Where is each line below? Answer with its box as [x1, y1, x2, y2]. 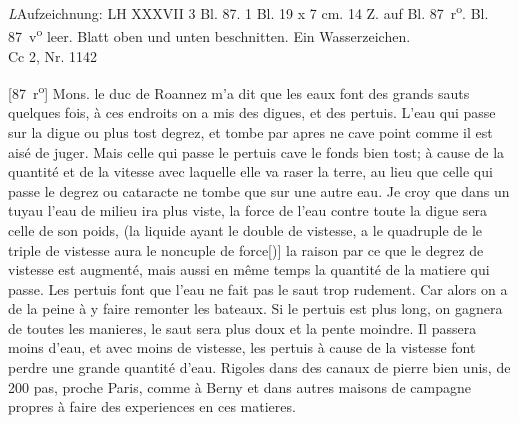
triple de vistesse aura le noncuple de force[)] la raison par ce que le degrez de [8, 239, 484, 260]
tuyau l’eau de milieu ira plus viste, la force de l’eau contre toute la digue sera [8, 200, 488, 221]
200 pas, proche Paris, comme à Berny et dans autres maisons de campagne [8, 376, 471, 397]
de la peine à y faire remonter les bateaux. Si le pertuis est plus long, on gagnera [8, 298, 503, 319]
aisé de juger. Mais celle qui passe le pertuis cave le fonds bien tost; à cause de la [8, 141, 505, 162]
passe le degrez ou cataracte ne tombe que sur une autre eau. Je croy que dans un [8, 180, 510, 201]
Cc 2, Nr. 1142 [8, 45, 98, 66]
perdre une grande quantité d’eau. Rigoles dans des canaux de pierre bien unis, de [8, 357, 511, 378]
